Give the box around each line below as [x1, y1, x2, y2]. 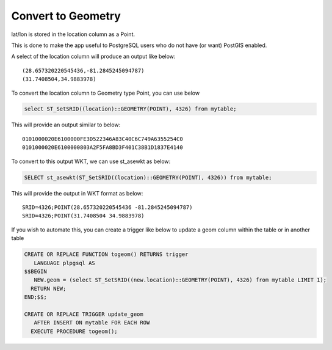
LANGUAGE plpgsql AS [34, 260, 96, 266]
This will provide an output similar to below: [11, 121, 121, 128]
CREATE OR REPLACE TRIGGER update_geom [24, 310, 143, 318]
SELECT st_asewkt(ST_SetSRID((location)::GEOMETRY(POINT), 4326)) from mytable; [24, 174, 272, 181]
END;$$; [24, 294, 47, 301]
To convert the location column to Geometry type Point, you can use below [11, 89, 200, 97]
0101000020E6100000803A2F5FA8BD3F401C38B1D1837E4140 [22, 144, 183, 151]
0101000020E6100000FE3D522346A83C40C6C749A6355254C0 [22, 135, 183, 142]
